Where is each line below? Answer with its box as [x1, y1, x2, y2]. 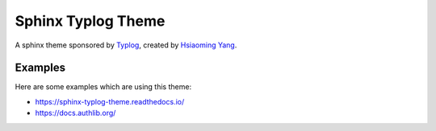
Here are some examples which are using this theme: [15, 82, 192, 92]
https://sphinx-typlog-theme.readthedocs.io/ [35, 96, 185, 106]
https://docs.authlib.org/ [35, 108, 116, 118]
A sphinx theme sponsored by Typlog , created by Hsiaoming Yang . [15, 40, 237, 50]
